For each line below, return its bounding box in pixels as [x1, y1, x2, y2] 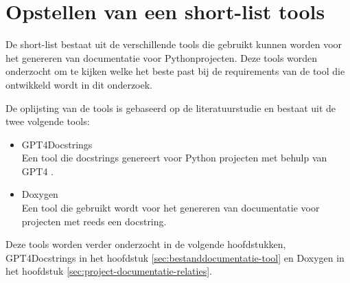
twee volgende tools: [5, 114, 90, 128]
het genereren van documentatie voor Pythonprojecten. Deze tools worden [5, 50, 318, 65]
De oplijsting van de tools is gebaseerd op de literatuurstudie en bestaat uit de [5, 100, 336, 115]
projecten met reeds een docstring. [21, 214, 167, 228]
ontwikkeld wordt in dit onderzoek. [5, 77, 152, 91]
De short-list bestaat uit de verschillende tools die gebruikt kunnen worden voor [5, 37, 342, 52]
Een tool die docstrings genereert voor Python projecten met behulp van [21, 150, 327, 165]
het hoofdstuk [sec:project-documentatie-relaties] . [5, 264, 212, 278]
